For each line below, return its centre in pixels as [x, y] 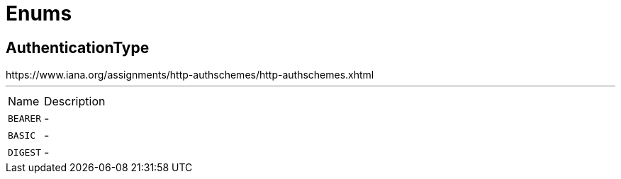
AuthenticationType [78, 47]
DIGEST [24, 152]
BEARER [24, 118]
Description [74, 102]
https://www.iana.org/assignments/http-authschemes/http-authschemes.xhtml [190, 75]
